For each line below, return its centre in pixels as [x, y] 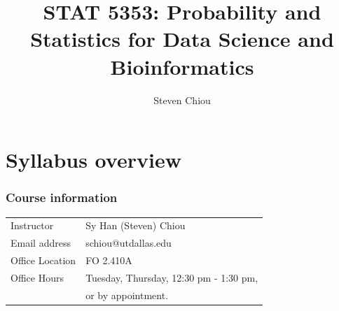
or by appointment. [127, 295]
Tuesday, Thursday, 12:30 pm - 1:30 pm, [172, 277]
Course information [62, 197]
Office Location [43, 260]
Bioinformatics [182, 66]
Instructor [32, 225]
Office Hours [37, 277]
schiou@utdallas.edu [129, 243]
